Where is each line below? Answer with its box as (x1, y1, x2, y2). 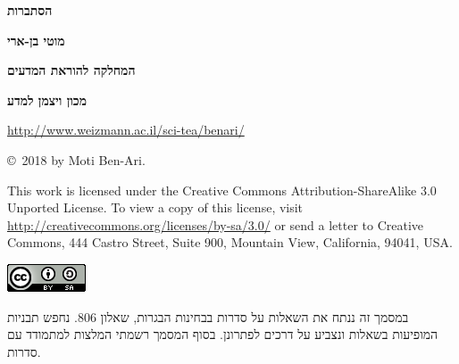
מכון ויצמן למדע (7, 90, 87, 109)
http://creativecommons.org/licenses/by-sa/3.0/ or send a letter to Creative (7, 215, 424, 234)
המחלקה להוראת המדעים (7, 61, 136, 79)
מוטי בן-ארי (7, 30, 65, 49)
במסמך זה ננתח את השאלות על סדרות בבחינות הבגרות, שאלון (100, 307, 409, 326)
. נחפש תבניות (7, 307, 78, 326)
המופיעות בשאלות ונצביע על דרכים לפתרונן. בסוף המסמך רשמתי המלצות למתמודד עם (7, 325, 438, 343)
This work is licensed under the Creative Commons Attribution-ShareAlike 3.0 (7, 180, 437, 199)
